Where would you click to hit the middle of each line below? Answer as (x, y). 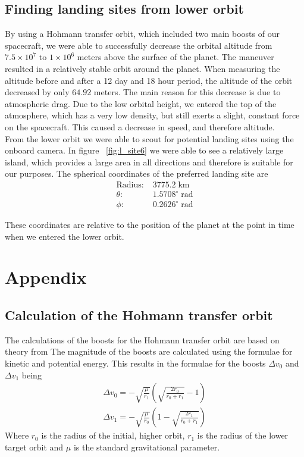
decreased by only (37, 92)
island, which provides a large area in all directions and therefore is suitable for (149, 162)
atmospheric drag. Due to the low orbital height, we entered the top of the (141, 103)
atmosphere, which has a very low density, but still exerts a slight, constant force (152, 115)
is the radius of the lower (243, 435)
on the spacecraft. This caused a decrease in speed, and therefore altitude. (140, 126)
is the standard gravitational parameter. (147, 447)
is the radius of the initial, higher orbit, (113, 435)
